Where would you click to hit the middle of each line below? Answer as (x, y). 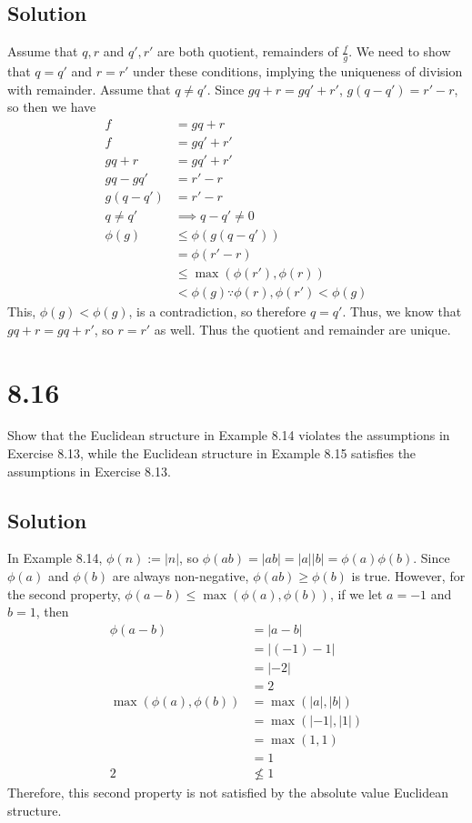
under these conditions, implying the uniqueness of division (298, 71)
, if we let (356, 593)
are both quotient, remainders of (248, 51)
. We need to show (400, 51)
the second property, (64, 593)
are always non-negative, (181, 576)
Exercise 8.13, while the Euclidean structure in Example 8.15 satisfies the (212, 453)
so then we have (52, 107)
